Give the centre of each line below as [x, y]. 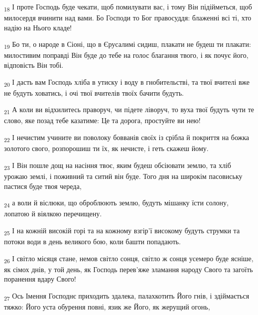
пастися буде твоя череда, [43, 186]
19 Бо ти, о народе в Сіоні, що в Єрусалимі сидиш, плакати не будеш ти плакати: [128, 45]
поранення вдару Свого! [40, 279]
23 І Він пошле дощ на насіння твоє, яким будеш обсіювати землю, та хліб [118, 165]
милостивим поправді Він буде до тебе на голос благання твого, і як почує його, [126, 55]
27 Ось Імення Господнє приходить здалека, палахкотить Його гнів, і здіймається [127, 296]
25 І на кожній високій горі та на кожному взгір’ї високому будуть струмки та [122, 231]
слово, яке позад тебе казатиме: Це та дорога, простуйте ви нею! [102, 120]
